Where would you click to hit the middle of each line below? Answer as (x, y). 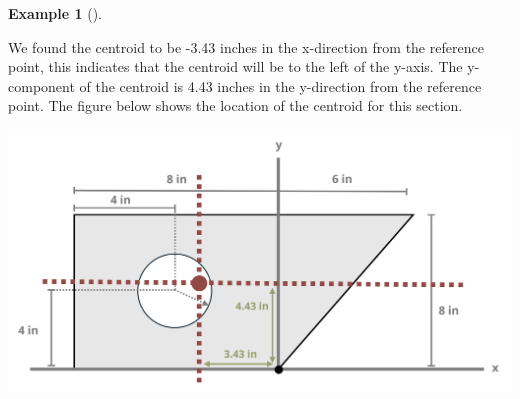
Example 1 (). (55, 13)
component (41, 85)
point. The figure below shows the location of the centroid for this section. (235, 105)
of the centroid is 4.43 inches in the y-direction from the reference (280, 85)
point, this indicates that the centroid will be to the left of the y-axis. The (235, 66)
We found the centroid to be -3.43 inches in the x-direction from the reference (246, 46)
